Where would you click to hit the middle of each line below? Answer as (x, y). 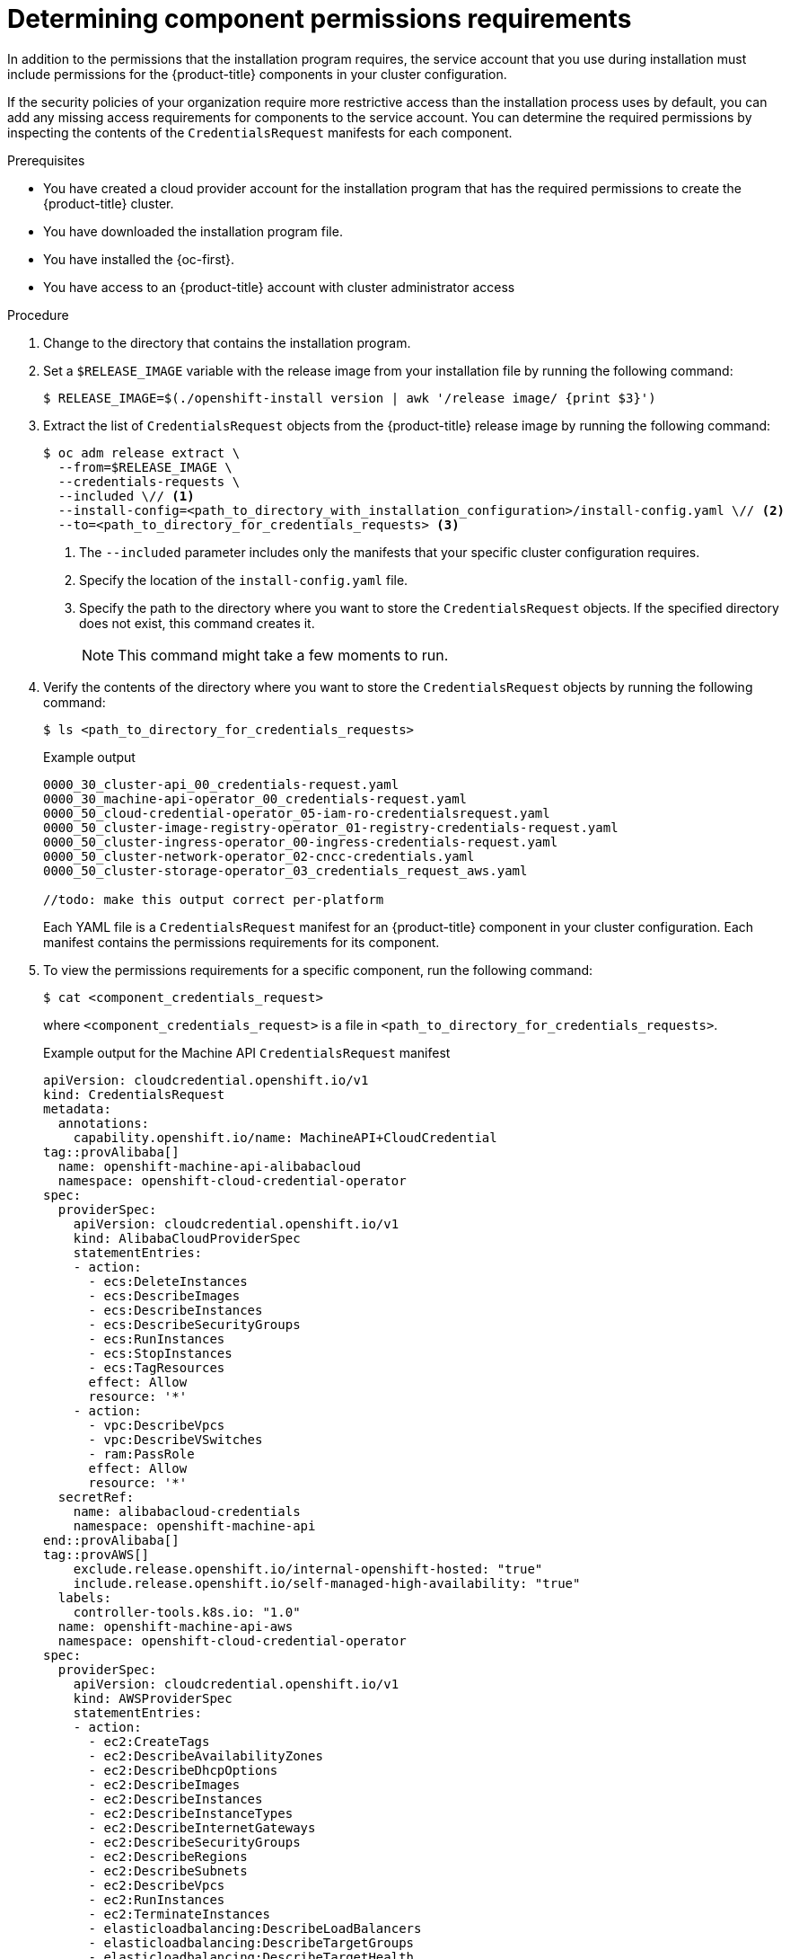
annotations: (104, 1123)
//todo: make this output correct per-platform (214, 899)
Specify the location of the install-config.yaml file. (244, 580)
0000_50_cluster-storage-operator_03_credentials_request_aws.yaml (285, 870)
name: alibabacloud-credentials (187, 1511)
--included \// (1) (126, 496)
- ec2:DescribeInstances (176, 1799)
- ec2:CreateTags (149, 1741)
